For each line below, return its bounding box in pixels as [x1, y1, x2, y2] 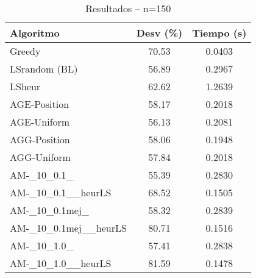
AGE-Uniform [10, 115, 70, 129]
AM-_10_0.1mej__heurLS [10, 221, 127, 235]
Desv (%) [136, 26, 183, 40]
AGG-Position [10, 132, 70, 146]
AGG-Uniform [10, 150, 71, 164]
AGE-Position [10, 97, 69, 111]
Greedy [10, 44, 41, 58]
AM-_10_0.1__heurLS [10, 185, 112, 199]
